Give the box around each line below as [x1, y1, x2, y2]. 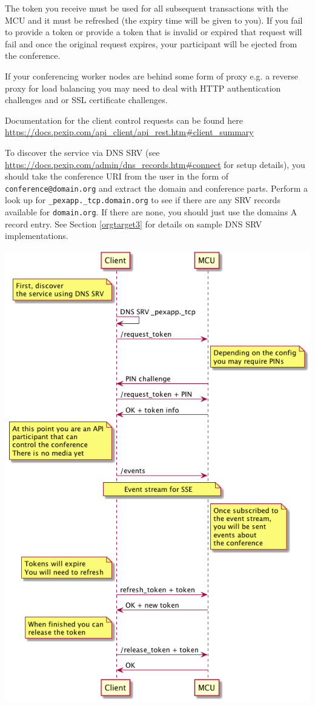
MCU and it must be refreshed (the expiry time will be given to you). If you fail [5, 13, 303, 26]
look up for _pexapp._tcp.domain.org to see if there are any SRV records [5, 193, 280, 206]
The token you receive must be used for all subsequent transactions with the [5, 2, 288, 14]
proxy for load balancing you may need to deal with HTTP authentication [5, 81, 281, 94]
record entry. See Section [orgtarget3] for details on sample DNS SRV [5, 217, 262, 230]
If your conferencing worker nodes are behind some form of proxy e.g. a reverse [5, 69, 298, 82]
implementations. [5, 229, 68, 242]
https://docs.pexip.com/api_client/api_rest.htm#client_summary [5, 126, 254, 138]
